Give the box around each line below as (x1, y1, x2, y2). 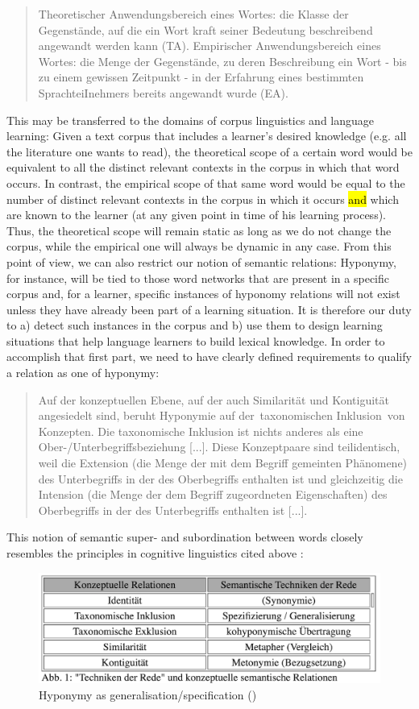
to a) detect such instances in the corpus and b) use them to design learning (6, 317, 383, 334)
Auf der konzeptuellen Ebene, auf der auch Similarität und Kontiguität (38, 391, 389, 408)
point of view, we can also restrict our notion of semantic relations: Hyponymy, (6, 253, 396, 270)
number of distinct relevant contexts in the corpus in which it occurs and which (6, 190, 399, 207)
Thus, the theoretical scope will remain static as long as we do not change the (6, 222, 392, 238)
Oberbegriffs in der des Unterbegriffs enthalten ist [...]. (38, 501, 308, 518)
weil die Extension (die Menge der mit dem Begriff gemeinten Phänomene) (38, 454, 408, 471)
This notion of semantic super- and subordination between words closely (6, 529, 363, 545)
